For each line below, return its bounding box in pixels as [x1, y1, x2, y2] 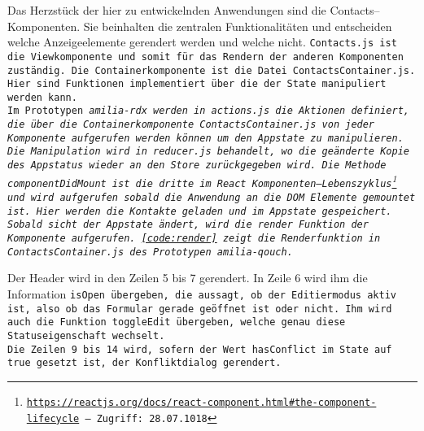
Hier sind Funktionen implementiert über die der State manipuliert [7, 78, 387, 90]
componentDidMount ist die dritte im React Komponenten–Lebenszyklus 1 [7, 172, 397, 190]
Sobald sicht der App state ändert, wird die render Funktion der [7, 219, 369, 231]
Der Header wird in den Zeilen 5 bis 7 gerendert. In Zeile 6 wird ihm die [7, 269, 368, 286]
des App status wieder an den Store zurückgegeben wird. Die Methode [7, 159, 387, 172]
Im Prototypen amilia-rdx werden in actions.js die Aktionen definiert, [7, 105, 409, 117]
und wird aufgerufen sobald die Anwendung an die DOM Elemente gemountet [7, 192, 416, 204]
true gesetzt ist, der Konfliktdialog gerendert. [7, 357, 282, 369]
